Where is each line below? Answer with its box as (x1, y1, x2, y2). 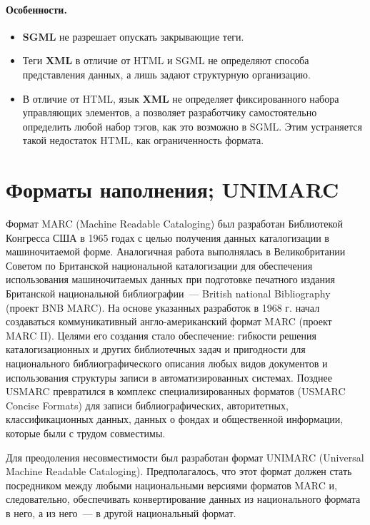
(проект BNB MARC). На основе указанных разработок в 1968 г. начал (6, 300, 320, 315)
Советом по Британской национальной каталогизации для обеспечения (6, 258, 313, 272)
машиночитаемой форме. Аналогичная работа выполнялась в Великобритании (6, 244, 346, 259)
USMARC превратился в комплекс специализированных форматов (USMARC (6, 384, 346, 399)
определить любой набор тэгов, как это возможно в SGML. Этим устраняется (22, 118, 362, 133)
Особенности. (6, 1, 67, 16)
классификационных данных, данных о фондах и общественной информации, (6, 412, 344, 427)
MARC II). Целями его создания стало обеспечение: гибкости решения (6, 327, 316, 342)
